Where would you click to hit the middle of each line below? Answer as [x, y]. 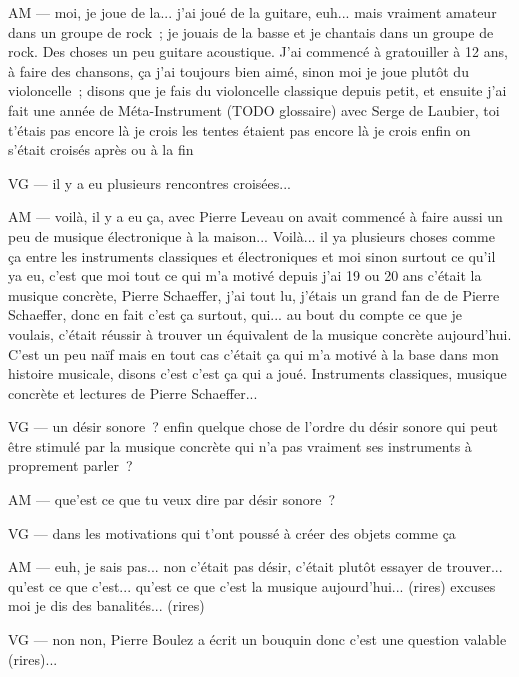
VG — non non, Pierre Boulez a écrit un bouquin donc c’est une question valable [257, 639]
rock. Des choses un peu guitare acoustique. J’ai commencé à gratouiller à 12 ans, [258, 51]
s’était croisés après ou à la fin [101, 149]
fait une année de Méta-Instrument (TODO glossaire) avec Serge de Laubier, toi [254, 109]
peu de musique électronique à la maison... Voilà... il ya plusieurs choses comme [252, 235]
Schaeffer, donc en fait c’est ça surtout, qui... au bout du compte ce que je [235, 314]
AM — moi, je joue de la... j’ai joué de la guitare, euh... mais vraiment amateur [252, 12]
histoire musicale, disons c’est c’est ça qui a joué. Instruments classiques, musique [257, 373]
